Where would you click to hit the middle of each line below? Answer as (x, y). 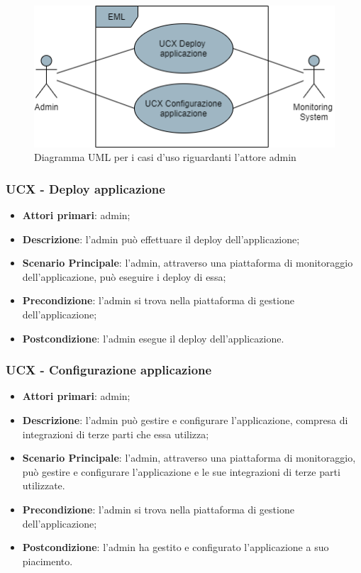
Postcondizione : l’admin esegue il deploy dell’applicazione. (153, 338)
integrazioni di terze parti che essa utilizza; (116, 434)
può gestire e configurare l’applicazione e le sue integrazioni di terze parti (181, 471)
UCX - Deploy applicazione (85, 188)
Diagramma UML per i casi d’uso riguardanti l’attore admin (165, 157)
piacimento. (48, 561)
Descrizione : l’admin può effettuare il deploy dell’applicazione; (161, 239)
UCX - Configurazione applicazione (109, 370)
